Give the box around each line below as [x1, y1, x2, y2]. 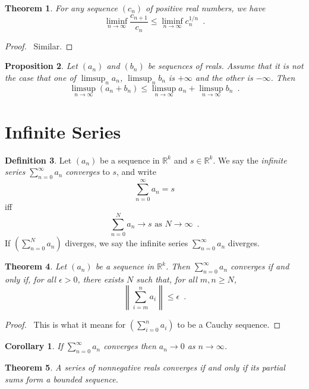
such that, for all [136, 272, 197, 285]
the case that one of [5, 71, 76, 83]
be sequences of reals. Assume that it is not [147, 59, 304, 72]
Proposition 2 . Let [5, 59, 78, 72]
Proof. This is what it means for [5, 318, 126, 331]
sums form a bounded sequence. [5, 372, 118, 385]
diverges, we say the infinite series [65, 237, 188, 249]
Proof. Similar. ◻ [5, 39, 73, 52]
